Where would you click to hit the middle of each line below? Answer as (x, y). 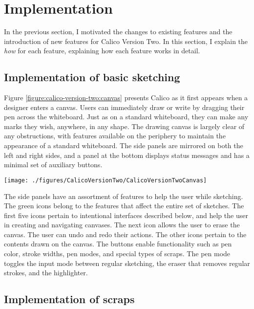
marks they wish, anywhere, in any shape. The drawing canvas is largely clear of (124, 126)
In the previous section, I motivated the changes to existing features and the (118, 32)
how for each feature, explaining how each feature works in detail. (102, 51)
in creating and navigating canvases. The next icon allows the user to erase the (122, 225)
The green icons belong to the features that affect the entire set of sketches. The (124, 206)
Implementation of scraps (69, 299)
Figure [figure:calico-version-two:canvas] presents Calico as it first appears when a (126, 98)
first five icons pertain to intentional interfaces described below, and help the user (126, 215)
